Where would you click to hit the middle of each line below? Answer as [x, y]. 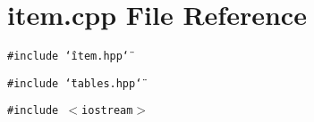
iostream [107, 111]
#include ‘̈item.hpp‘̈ [68, 57]
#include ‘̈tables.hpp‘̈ [75, 83]
